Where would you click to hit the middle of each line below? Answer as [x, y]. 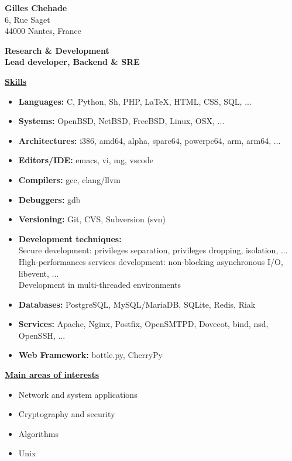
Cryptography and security [67, 414]
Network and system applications [78, 394]
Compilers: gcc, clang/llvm [69, 179]
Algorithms [38, 433]
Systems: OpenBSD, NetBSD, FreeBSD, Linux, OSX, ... [121, 121]
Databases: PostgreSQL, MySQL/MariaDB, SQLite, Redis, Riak [137, 304]
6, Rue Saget [28, 19]
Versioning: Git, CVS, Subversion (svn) [92, 219]
